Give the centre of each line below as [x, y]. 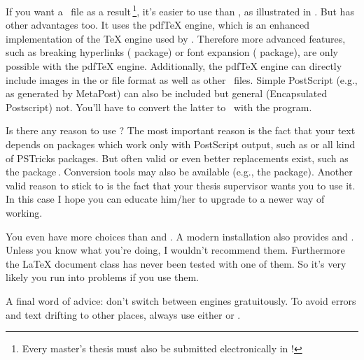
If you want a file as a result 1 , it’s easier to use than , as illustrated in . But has [180, 10]
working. [24, 212]
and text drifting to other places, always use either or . [123, 314]
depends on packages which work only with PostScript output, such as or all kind [181, 144]
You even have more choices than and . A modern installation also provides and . [180, 236]
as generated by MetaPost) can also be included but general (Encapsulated [167, 93]
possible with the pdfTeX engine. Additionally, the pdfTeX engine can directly [174, 66]
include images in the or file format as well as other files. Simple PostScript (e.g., [182, 79]
